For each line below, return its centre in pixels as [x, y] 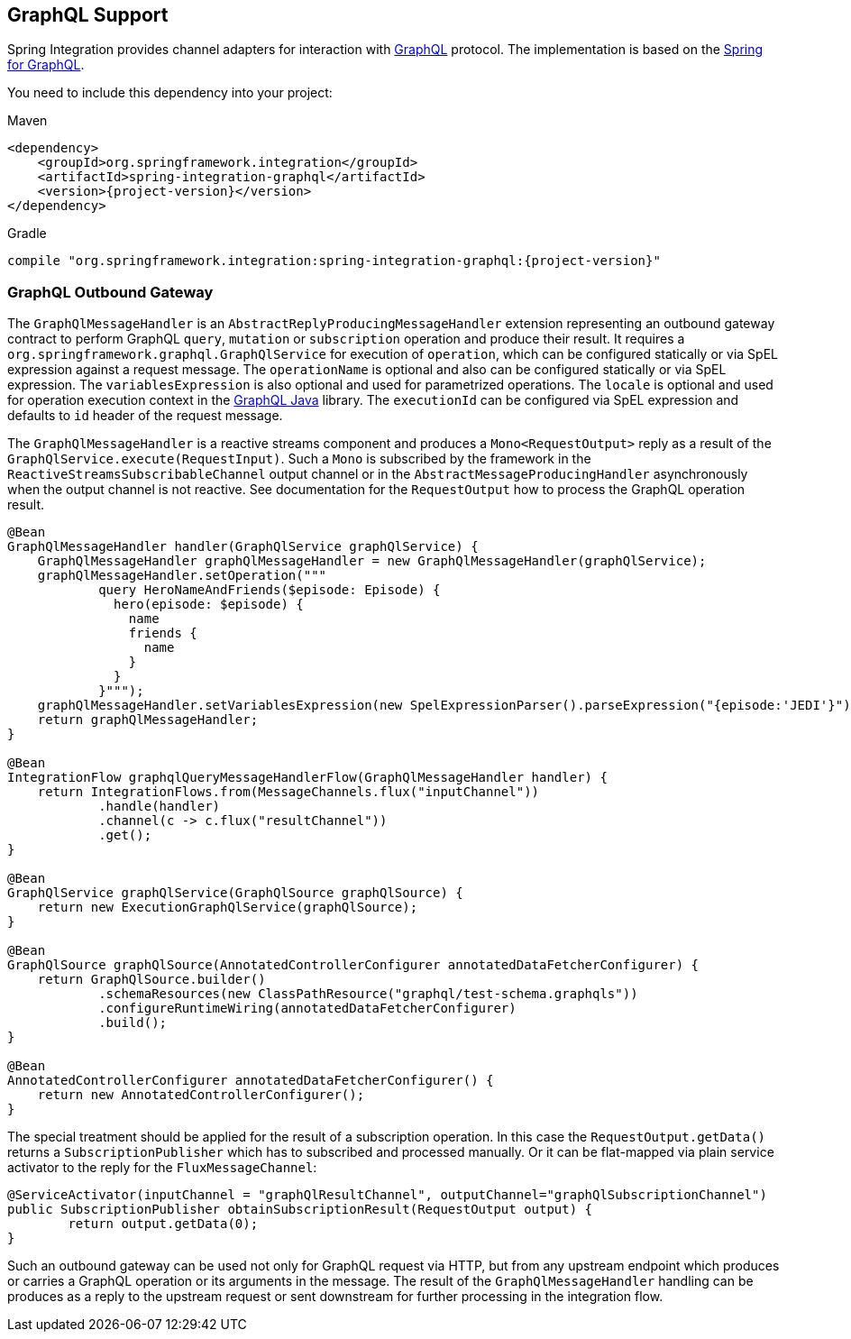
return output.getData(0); [163, 1224]
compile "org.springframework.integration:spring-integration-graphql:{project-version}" [334, 261]
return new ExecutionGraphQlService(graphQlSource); [228, 908]
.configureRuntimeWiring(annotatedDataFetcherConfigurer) [307, 1009]
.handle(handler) [160, 807]
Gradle [27, 234]
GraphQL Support [88, 15]
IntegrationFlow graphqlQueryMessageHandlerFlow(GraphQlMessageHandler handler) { [307, 778]
